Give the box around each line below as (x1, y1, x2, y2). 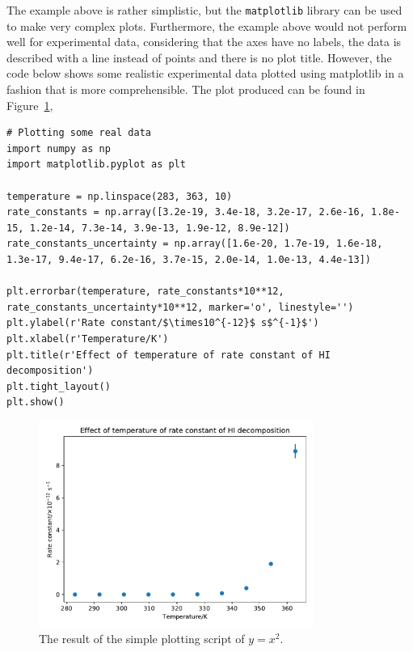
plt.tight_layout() (6, 380, 111, 392)
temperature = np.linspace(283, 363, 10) (6, 190, 233, 202)
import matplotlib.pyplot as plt (6, 159, 186, 171)
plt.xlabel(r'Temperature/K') (6, 332, 169, 345)
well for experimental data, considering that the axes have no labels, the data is (6, 33, 402, 50)
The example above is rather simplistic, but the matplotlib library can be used (6, 2, 402, 18)
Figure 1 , (6, 96, 53, 113)
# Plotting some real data (6, 127, 151, 139)
